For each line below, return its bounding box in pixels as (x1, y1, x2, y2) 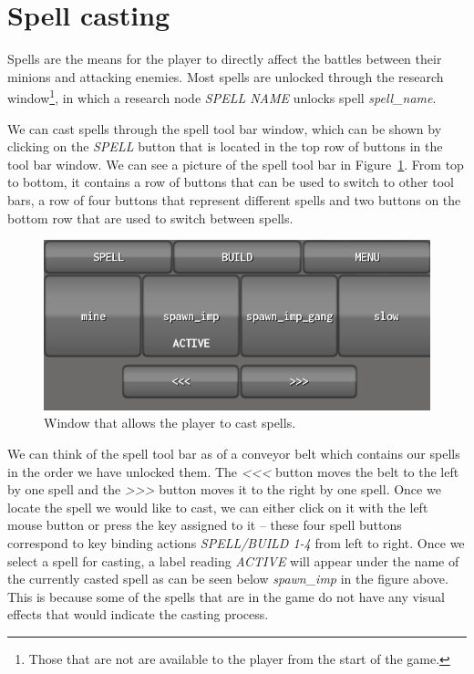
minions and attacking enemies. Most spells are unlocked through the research (7, 67, 444, 86)
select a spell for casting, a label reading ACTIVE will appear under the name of (7, 551, 459, 570)
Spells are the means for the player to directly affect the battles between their (7, 49, 442, 68)
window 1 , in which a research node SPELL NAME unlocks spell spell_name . (7, 86, 437, 107)
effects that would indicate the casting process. (7, 605, 269, 624)
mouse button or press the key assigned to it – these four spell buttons (7, 515, 402, 534)
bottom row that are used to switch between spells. (7, 208, 294, 227)
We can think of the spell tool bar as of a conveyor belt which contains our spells (7, 444, 460, 463)
